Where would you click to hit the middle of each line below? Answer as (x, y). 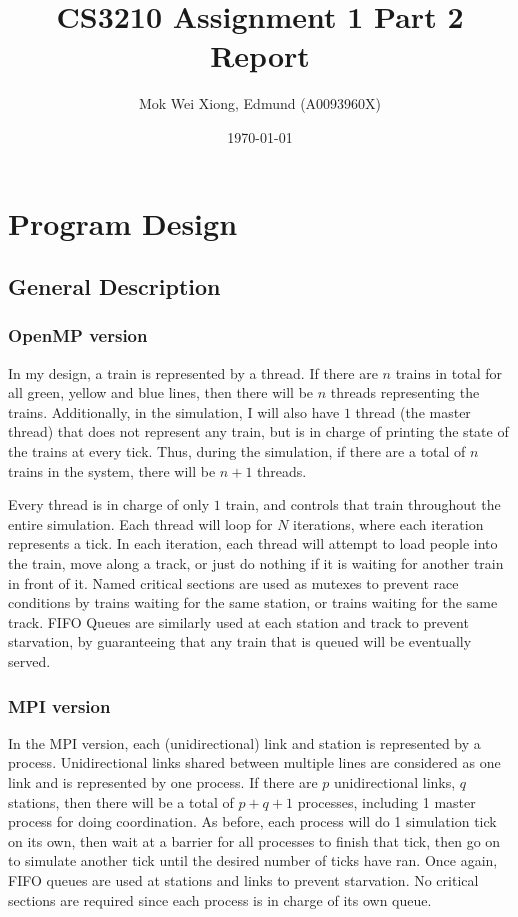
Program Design (123, 222)
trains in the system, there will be (112, 470)
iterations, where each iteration (388, 523)
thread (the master (413, 411)
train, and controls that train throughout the (363, 504)
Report (260, 55)
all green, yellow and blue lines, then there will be (161, 392)
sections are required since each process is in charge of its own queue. (220, 899)
